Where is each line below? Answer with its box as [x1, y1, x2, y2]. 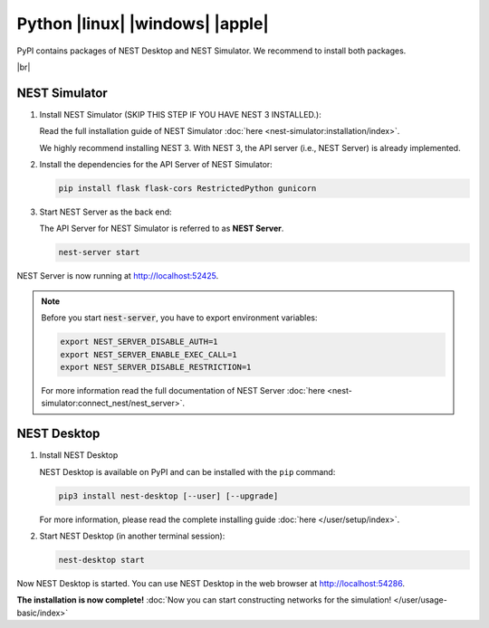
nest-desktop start [58, 555, 145, 565]
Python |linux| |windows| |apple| [16, 14, 270, 33]
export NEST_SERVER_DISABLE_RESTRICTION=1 [60, 362, 252, 372]
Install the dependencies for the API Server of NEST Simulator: [39, 159, 273, 170]
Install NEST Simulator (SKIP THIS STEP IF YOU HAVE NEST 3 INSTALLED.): [39, 109, 321, 119]
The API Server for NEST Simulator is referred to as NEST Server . [39, 223, 284, 234]
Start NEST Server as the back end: [39, 206, 172, 217]
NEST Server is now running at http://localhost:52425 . [16, 271, 219, 281]
